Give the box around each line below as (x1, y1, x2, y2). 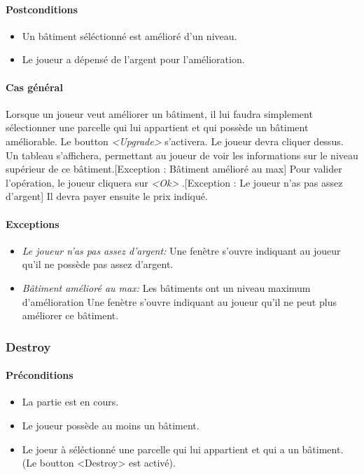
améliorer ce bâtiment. (22, 308, 119, 323)
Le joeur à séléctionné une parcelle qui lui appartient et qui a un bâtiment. (22, 441, 344, 456)
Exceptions (6, 216, 59, 231)
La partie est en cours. (22, 394, 119, 409)
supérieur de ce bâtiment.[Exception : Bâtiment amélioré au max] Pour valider (6, 161, 342, 176)
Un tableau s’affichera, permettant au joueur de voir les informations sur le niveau (6, 147, 358, 162)
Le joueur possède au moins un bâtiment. (22, 417, 199, 432)
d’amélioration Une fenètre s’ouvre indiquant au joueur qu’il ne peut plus (22, 294, 337, 309)
